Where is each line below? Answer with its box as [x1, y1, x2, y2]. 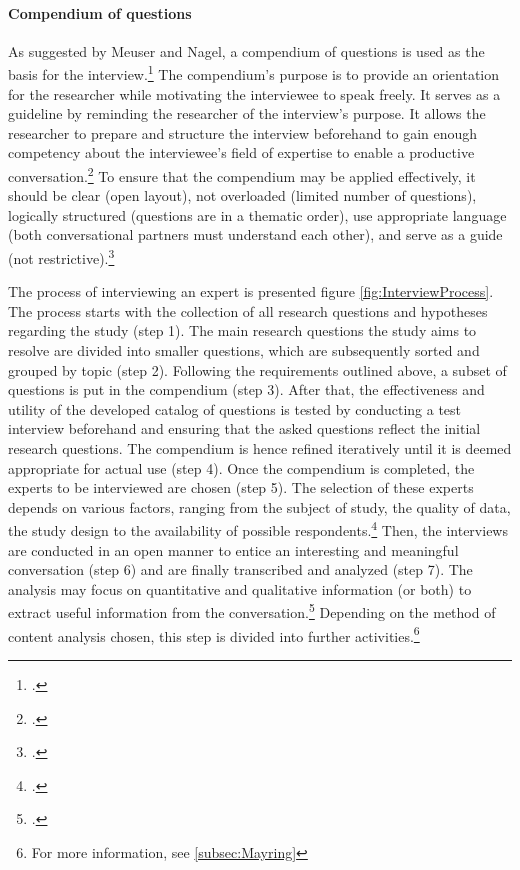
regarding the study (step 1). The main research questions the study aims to [8, 320, 477, 341]
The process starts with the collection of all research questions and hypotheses [8, 300, 488, 321]
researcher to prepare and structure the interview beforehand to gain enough [8, 122, 478, 143]
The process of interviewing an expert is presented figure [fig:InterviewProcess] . [8, 281, 494, 302]
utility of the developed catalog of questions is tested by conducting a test [8, 398, 462, 419]
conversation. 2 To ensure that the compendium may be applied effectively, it [8, 163, 476, 186]
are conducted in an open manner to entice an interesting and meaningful [8, 539, 459, 560]
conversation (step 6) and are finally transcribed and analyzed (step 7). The [8, 559, 473, 580]
